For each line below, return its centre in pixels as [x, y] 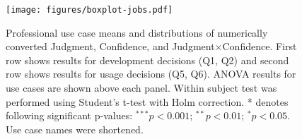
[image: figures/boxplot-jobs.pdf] [89, 10]
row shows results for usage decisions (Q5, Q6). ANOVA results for [151, 74]
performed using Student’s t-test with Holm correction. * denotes [147, 101]
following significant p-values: [69, 115]
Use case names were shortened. [75, 129]
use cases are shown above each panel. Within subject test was [141, 88]
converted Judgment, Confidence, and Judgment [110, 46]
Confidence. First [260, 46]
